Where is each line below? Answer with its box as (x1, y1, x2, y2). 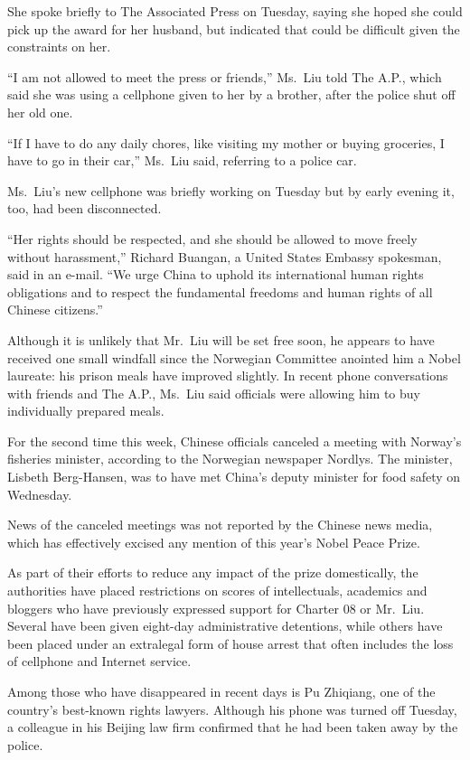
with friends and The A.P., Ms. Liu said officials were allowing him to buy (7, 383, 420, 402)
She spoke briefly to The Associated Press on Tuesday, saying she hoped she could (7, 2, 463, 20)
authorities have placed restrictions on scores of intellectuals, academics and (7, 581, 428, 600)
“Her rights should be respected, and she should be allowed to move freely (7, 229, 418, 248)
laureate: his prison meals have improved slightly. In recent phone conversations (7, 366, 448, 385)
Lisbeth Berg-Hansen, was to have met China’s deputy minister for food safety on (7, 467, 461, 486)
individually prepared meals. (7, 401, 164, 420)
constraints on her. (7, 37, 111, 56)
